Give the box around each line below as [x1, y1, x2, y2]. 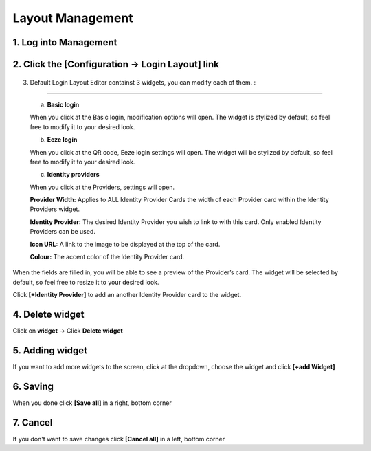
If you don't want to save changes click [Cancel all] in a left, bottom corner [12, 434, 225, 443]
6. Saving [12, 380, 54, 392]
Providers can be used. [30, 228, 96, 236]
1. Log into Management [12, 36, 117, 48]
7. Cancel [12, 417, 53, 428]
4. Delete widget [12, 309, 85, 320]
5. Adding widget [12, 344, 87, 356]
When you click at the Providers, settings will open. [30, 183, 175, 191]
